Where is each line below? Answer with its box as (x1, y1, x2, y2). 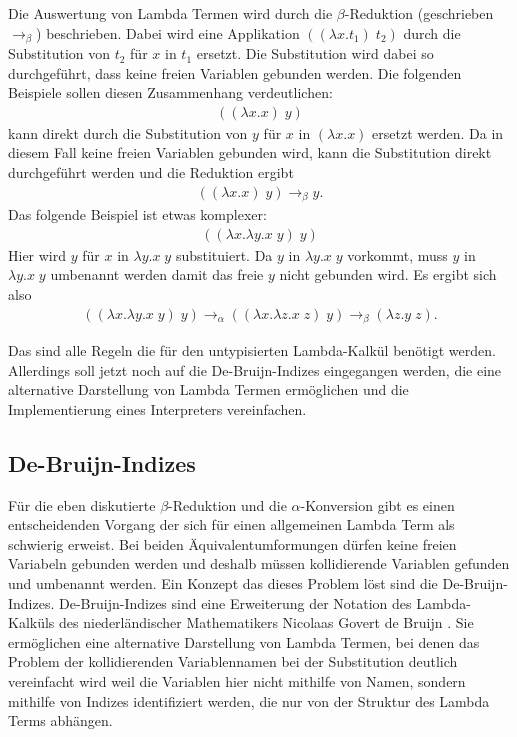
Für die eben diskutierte (8, 494, 156, 515)
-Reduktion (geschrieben (344, 3, 494, 23)
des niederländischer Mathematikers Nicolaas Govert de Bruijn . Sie (59, 612, 474, 633)
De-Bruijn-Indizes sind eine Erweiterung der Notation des (59, 592, 412, 613)
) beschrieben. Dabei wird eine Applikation (36, 22, 300, 43)
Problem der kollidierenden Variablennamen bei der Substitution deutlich (8, 651, 458, 672)
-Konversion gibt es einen (300, 494, 455, 515)
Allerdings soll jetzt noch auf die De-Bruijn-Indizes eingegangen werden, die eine (8, 359, 502, 380)
